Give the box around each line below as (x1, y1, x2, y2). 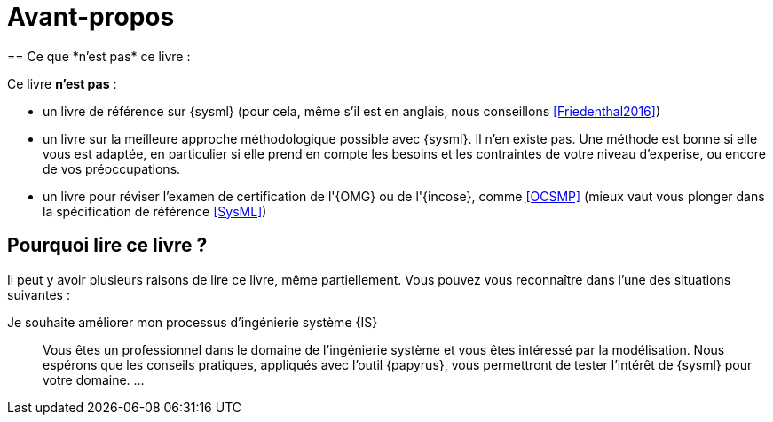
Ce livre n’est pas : (7, 75, 117, 91)
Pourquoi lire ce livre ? (7, 234, 208, 257)
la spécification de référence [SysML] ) (43, 203, 267, 219)
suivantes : (7, 286, 70, 302)
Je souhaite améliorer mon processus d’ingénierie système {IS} (7, 314, 378, 330)
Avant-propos (7, 2, 175, 32)
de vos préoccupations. (43, 160, 181, 176)
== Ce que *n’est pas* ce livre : (7, 48, 191, 64)
